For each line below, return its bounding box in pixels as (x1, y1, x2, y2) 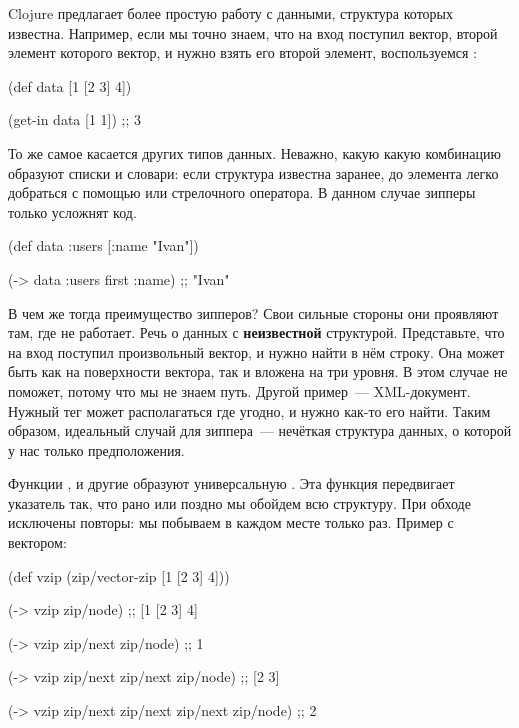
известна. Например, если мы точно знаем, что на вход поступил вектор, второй (8, 22, 498, 43)
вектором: (8, 532, 67, 553)
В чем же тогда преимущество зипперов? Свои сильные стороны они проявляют (8, 302, 499, 323)
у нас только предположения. (8, 439, 185, 460)
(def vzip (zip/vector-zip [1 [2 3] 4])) (8, 565, 230, 586)
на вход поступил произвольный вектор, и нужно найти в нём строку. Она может (8, 341, 505, 362)
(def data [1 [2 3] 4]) (8, 75, 132, 96)
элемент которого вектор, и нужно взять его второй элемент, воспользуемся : (8, 42, 477, 63)
